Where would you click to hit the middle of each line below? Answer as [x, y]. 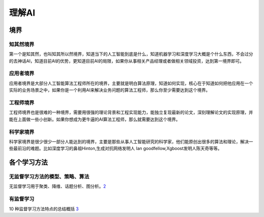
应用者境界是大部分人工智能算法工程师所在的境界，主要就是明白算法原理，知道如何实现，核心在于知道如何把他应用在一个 [131, 83]
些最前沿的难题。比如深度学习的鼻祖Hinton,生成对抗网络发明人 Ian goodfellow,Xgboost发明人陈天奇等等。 [116, 149]
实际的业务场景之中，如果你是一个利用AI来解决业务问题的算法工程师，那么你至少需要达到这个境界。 [110, 90]
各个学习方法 [28, 163]
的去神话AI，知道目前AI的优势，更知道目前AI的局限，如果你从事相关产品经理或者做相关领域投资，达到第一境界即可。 [127, 61]
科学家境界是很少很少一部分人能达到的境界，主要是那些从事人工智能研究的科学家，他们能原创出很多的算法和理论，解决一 [131, 141]
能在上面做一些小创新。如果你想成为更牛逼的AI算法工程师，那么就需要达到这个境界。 [95, 119]
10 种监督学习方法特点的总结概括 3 [44, 209]
